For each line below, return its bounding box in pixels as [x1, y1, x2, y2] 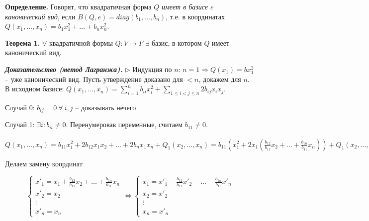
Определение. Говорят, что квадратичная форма [5, 1, 152, 11]
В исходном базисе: [5, 83, 64, 94]
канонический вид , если [5, 11, 76, 21]
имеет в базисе [161, 1, 208, 11]
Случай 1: [5, 119, 35, 130]
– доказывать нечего [75, 102, 136, 112]
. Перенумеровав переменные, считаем [66, 119, 183, 130]
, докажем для [198, 74, 241, 84]
